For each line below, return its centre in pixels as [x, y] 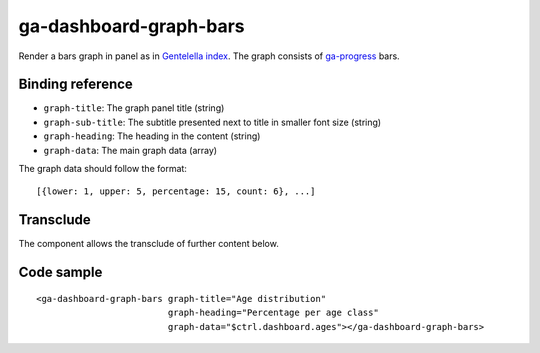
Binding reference [76, 84]
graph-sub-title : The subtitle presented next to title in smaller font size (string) [212, 122]
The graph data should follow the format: [102, 169]
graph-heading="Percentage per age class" [273, 313]
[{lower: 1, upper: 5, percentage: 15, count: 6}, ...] [176, 191]
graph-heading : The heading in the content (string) [152, 136]
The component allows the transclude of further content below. [148, 244]
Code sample [60, 272]
